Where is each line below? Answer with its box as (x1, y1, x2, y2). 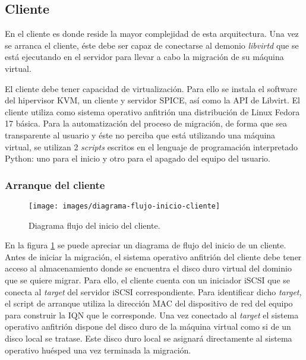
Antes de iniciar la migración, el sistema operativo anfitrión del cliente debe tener (5, 250, 302, 263)
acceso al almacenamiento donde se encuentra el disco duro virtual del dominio (5, 262, 292, 274)
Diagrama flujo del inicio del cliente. (29, 219, 160, 231)
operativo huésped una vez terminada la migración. (5, 343, 191, 356)
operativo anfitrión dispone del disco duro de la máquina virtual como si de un (5, 320, 291, 333)
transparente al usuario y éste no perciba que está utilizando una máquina (5, 128, 276, 141)
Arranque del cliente (5, 177, 105, 192)
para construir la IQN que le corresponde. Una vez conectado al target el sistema (5, 308, 299, 321)
